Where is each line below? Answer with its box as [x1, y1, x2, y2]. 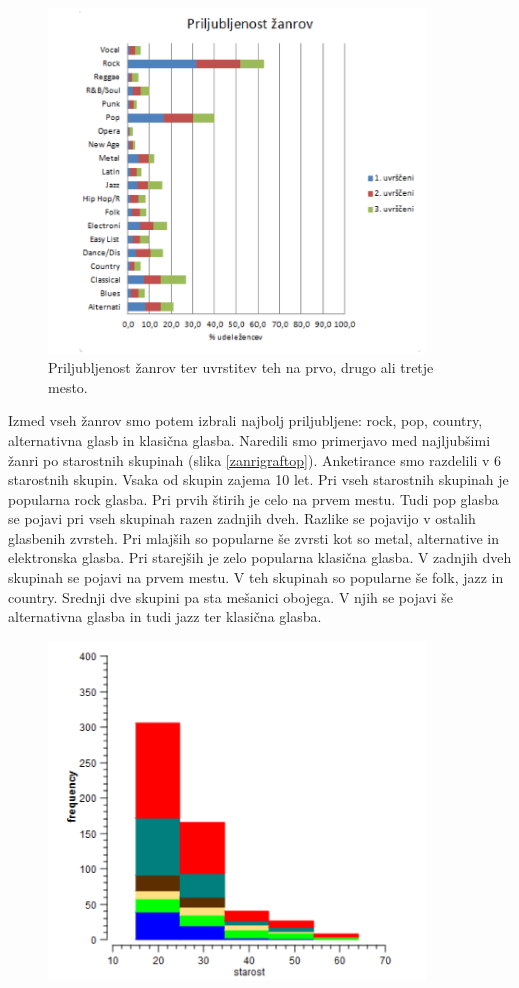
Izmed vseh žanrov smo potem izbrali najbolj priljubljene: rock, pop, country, [8, 410, 483, 431]
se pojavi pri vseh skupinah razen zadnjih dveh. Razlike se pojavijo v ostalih [8, 508, 476, 529]
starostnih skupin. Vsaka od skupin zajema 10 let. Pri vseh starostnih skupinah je [8, 469, 509, 490]
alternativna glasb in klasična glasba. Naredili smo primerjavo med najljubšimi [8, 429, 491, 450]
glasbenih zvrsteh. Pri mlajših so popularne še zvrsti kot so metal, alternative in [8, 527, 499, 548]
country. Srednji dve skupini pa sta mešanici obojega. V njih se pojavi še [8, 586, 454, 607]
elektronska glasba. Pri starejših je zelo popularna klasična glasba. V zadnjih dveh [8, 547, 512, 568]
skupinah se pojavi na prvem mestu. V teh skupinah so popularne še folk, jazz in [8, 567, 504, 588]
